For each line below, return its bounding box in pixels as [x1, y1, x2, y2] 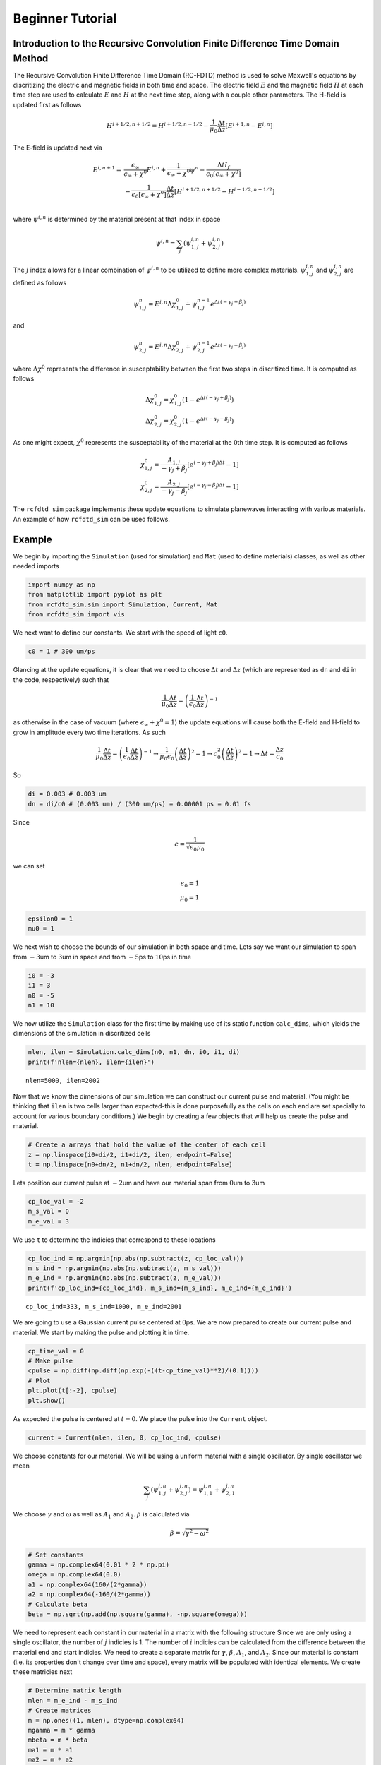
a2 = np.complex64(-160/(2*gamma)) [28, 1591, 151, 1598]
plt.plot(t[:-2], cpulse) [28, 1387, 118, 1394]
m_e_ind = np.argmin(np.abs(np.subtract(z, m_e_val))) [28, 1274, 222, 1282]
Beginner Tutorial [13, 11, 117, 26]
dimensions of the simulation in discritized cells [13, 1029, 151, 1038]
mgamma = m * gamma [28, 1726, 95, 1734]
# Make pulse [28, 1356, 73, 1365]
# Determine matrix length [28, 1687, 121, 1694]
